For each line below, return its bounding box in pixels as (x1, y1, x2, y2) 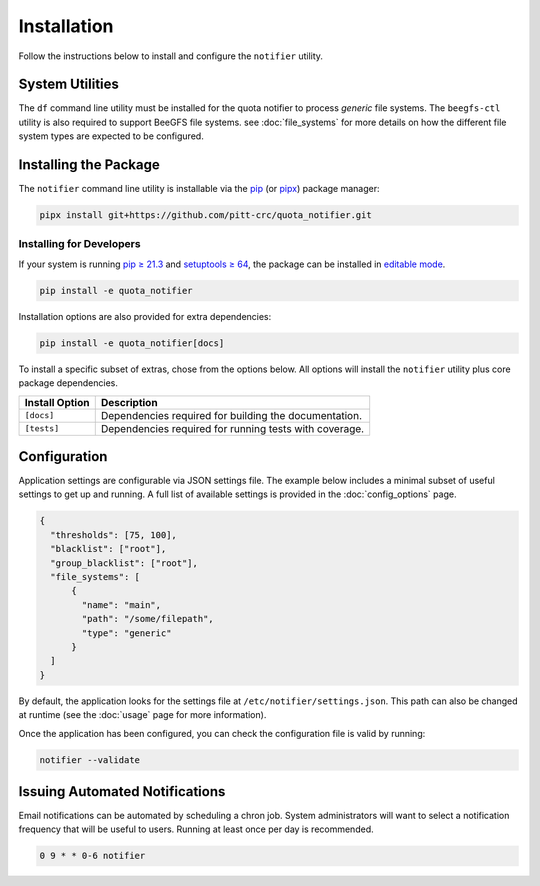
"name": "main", (81, 599, 162, 610)
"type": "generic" (81, 627, 172, 639)
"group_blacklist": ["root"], (50, 557, 199, 569)
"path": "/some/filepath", (81, 613, 214, 625)
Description (100, 395, 159, 409)
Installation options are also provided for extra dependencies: (18, 310, 272, 322)
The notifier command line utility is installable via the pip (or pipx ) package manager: (18, 183, 380, 195)
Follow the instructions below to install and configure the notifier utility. (18, 50, 324, 62)
